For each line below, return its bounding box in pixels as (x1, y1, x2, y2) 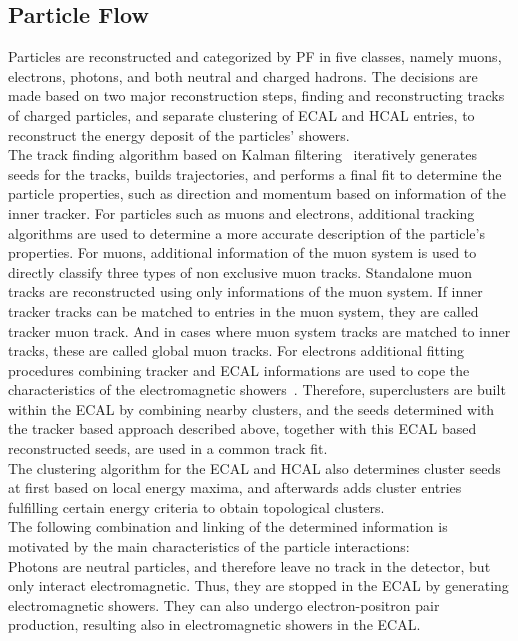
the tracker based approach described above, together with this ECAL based (8, 418, 477, 439)
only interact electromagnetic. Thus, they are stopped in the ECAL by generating (8, 575, 509, 596)
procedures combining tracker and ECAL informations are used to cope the (8, 359, 470, 380)
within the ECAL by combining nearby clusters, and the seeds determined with (8, 398, 495, 419)
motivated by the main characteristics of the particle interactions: (8, 536, 410, 557)
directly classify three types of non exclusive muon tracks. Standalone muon (8, 261, 473, 282)
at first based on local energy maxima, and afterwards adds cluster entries (8, 477, 462, 498)
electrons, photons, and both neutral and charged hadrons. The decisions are (8, 65, 478, 86)
